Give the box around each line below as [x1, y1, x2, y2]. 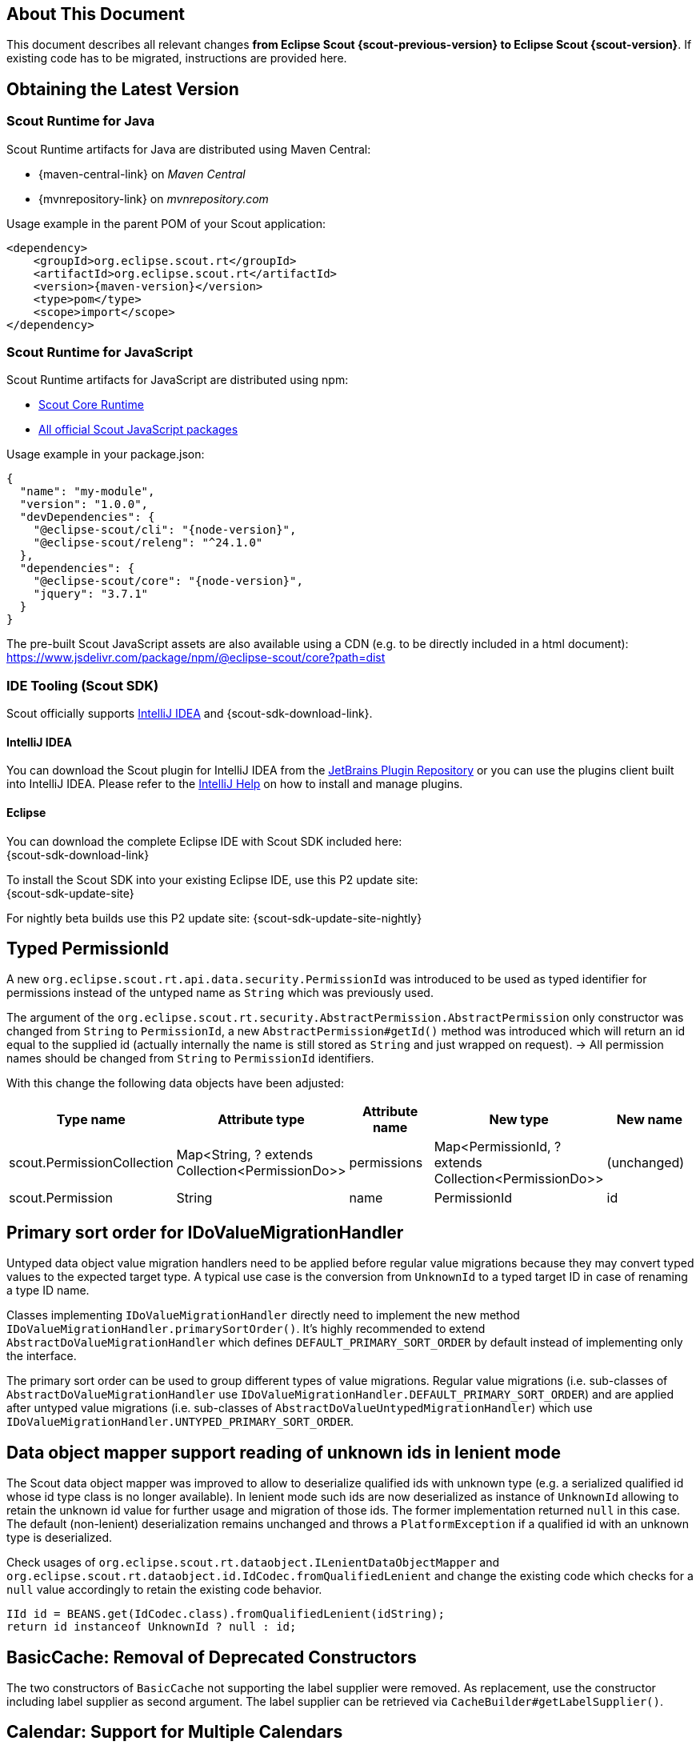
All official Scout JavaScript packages [38, 422, 238, 437]
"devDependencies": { [19, 510, 155, 524]
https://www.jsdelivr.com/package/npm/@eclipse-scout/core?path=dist [6, 650, 386, 665]
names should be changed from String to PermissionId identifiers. [6, 1051, 374, 1066]
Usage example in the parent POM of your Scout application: [6, 216, 326, 230]
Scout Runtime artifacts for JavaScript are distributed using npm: [6, 373, 349, 387]
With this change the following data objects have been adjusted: [6, 1076, 344, 1091]
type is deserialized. [6, 1531, 113, 1545]
